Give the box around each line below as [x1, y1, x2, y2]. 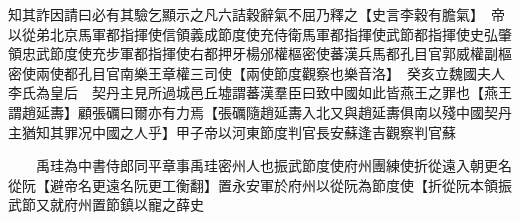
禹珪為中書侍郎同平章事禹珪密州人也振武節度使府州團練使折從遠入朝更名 [35, 155, 512, 176]
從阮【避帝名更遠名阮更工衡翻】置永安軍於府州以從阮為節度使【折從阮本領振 [8, 174, 512, 195]
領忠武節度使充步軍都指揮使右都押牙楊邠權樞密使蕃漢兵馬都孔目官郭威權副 [8, 43, 498, 64]
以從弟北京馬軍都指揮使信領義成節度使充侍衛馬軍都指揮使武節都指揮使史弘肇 [8, 23, 512, 44]
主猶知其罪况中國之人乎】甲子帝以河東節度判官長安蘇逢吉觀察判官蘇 [8, 121, 456, 142]
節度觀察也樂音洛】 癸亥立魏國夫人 [273, 62, 505, 83]
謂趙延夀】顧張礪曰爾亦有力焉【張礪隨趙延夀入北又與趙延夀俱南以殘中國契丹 [8, 101, 512, 122]
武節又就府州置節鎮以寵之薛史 [8, 194, 204, 215]
